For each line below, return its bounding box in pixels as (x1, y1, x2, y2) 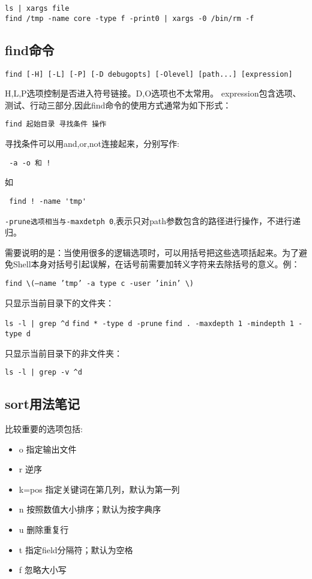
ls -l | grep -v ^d (5, 368, 82, 377)
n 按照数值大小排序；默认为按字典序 (19, 503, 161, 515)
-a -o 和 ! (9, 158, 51, 167)
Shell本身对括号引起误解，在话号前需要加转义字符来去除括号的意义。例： (13, 258, 300, 270)
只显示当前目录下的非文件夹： (5, 346, 122, 359)
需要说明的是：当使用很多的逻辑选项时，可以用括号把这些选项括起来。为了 (5, 246, 299, 258)
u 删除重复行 (19, 523, 69, 535)
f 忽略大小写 (19, 563, 67, 576)
